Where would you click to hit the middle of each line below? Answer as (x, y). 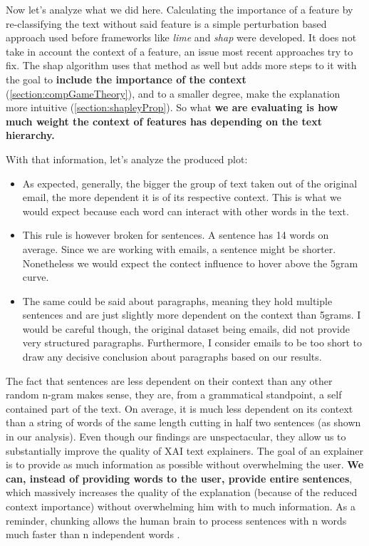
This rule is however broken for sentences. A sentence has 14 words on (176, 235)
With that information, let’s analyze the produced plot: (127, 159)
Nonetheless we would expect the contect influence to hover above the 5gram (190, 263)
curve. (36, 277)
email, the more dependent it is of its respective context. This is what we (182, 197)
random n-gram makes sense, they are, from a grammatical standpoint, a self (174, 395)
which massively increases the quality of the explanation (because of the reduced (182, 492)
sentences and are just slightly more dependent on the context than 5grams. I (192, 315)
